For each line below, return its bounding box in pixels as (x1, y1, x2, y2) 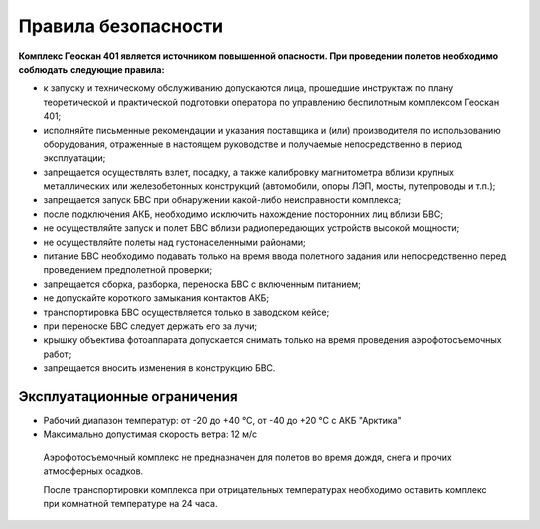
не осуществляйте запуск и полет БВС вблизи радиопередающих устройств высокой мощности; (43, 222, 460, 234)
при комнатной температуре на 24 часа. (43, 498, 218, 509)
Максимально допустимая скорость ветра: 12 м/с (43, 428, 258, 440)
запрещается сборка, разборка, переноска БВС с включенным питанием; (43, 278, 362, 290)
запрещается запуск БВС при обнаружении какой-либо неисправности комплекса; (43, 194, 402, 206)
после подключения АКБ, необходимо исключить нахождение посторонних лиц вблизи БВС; (43, 208, 444, 220)
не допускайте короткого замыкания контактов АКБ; (43, 292, 270, 304)
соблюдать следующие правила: (18, 63, 165, 75)
